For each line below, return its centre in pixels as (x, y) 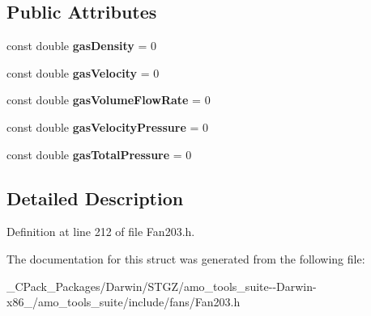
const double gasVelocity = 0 (83, 72)
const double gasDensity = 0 (82, 46)
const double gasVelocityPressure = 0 (107, 126)
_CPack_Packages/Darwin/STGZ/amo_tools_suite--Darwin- (162, 286)
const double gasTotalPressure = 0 (99, 154)
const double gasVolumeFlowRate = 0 (109, 100)
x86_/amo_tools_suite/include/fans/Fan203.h (124, 302)
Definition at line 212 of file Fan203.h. (101, 232)
